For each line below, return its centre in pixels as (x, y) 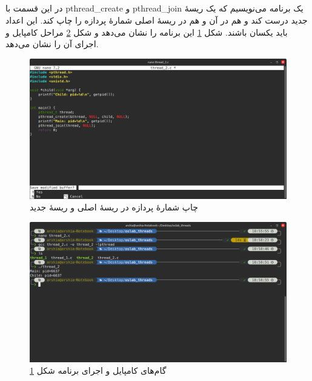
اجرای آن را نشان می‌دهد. (52, 44)
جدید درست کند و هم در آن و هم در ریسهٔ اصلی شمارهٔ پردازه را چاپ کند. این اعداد (157, 20)
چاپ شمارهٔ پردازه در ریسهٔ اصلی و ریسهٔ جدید (114, 207)
